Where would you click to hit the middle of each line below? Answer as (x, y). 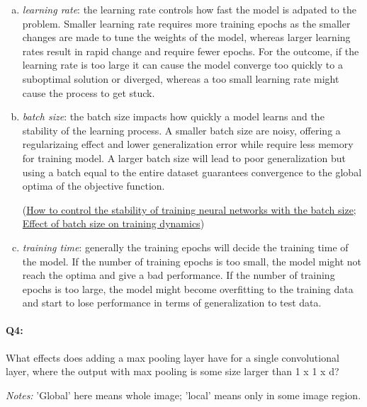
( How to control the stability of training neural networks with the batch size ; (189, 209)
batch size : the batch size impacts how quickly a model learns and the (173, 116)
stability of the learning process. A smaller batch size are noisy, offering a (181, 130)
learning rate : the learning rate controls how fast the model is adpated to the (189, 9)
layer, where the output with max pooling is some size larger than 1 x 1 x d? (173, 371)
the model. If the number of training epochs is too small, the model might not (192, 261)
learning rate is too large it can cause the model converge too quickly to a (182, 65)
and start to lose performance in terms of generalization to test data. (172, 303)
